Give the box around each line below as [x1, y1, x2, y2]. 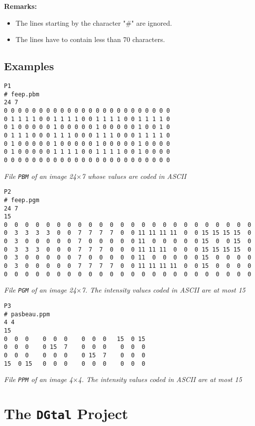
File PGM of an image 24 [4, 285, 76, 295]
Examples [4, 58, 54, 74]
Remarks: [4, 1, 37, 11]
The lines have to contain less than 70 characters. [15, 34, 165, 44]
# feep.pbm [4, 90, 39, 98]
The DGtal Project [4, 403, 128, 424]
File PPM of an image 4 [4, 374, 73, 384]
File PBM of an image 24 [4, 170, 76, 181]
